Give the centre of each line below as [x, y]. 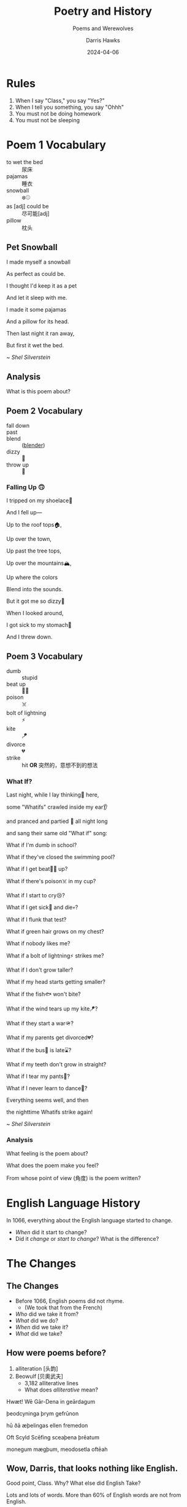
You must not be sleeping [48, 120]
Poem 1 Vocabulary [56, 145]
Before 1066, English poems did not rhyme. [70, 1300]
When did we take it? [42, 1327]
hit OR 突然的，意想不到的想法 [60, 765]
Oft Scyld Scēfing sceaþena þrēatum [53, 1437]
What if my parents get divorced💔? [50, 1037]
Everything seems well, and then [48, 1100]
